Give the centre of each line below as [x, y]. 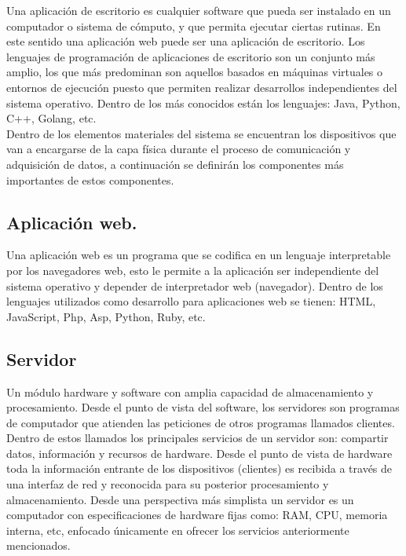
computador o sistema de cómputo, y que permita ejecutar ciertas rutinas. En [194, 26]
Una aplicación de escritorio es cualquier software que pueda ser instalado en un [199, 10]
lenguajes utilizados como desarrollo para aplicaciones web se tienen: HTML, [191, 301]
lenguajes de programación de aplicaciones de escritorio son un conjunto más [191, 56]
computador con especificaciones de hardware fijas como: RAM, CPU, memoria [197, 515]
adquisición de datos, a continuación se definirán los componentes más [175, 164]
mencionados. [38, 545]
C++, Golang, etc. [51, 118]
